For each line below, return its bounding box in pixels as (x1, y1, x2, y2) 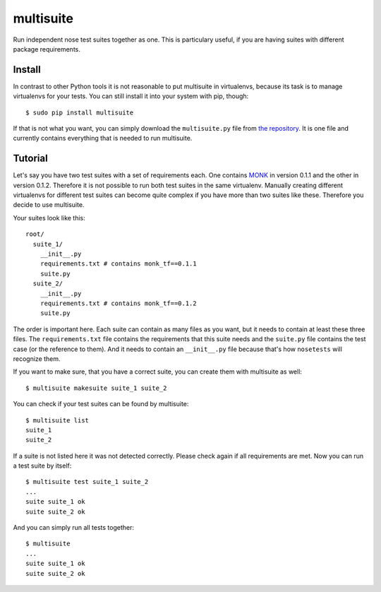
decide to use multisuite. (13, 201, 85, 209)
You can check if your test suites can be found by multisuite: (13, 400, 189, 408)
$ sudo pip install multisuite (25, 108, 134, 117)
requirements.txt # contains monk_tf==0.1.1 (40, 260, 197, 268)
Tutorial (13, 153, 49, 165)
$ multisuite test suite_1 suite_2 (25, 478, 149, 486)
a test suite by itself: (13, 461, 72, 470)
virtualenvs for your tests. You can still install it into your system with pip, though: (13, 92, 249, 100)
